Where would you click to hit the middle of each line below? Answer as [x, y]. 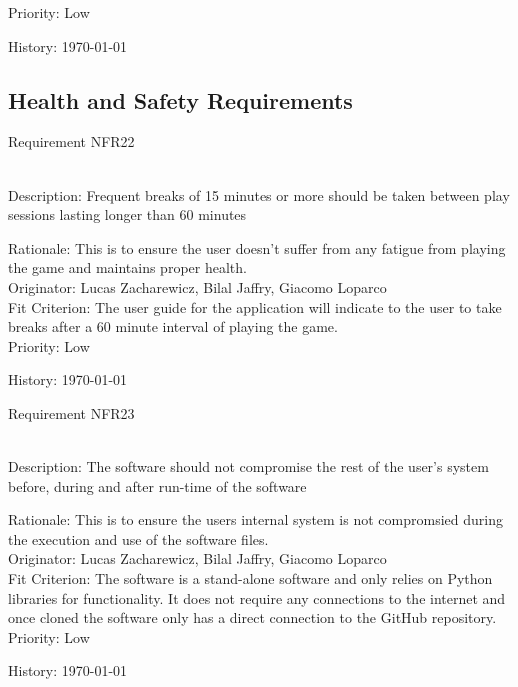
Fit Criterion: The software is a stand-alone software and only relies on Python [250, 578]
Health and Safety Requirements [180, 99]
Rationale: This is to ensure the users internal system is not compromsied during [255, 519]
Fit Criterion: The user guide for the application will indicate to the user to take [255, 306]
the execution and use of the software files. [138, 538]
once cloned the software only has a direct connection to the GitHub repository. [252, 617]
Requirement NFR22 [71, 141]
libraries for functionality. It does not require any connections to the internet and [257, 597]
